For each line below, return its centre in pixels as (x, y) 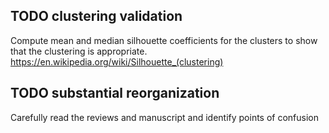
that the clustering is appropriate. (79, 51)
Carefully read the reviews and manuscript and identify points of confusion (165, 117)
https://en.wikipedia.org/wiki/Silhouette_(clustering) (117, 61)
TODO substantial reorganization (115, 93)
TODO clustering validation (96, 16)
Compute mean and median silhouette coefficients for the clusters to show (164, 40)
